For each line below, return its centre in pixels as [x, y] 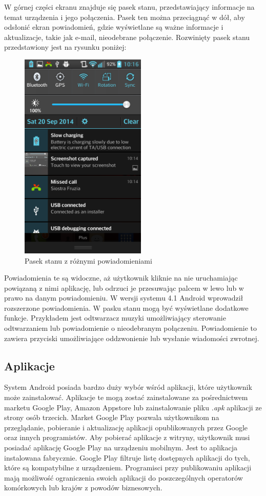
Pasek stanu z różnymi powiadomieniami [88, 260]
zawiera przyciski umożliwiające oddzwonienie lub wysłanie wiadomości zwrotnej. [132, 338]
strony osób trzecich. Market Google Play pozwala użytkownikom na [112, 417]
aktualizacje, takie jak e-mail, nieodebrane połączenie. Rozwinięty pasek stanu [127, 37]
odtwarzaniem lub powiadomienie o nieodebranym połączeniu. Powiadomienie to [131, 328]
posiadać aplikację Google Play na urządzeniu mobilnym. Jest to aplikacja [121, 448]
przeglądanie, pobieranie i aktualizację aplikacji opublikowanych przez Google [126, 427]
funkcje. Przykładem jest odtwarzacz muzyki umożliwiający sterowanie [115, 318]
